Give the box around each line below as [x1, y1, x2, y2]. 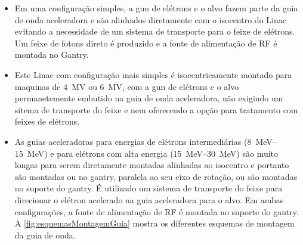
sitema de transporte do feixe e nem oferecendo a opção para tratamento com [14, 103, 298, 116]
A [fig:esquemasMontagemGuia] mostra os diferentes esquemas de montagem [14, 217, 295, 230]
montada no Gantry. [14, 48, 89, 61]
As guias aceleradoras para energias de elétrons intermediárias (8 [14, 135, 252, 147]
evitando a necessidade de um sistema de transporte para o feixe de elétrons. [14, 25, 295, 38]
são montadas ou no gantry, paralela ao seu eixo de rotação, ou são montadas [14, 170, 298, 182]
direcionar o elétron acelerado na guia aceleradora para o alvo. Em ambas [14, 193, 284, 206]
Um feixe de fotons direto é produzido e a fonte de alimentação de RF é [14, 36, 277, 49]
